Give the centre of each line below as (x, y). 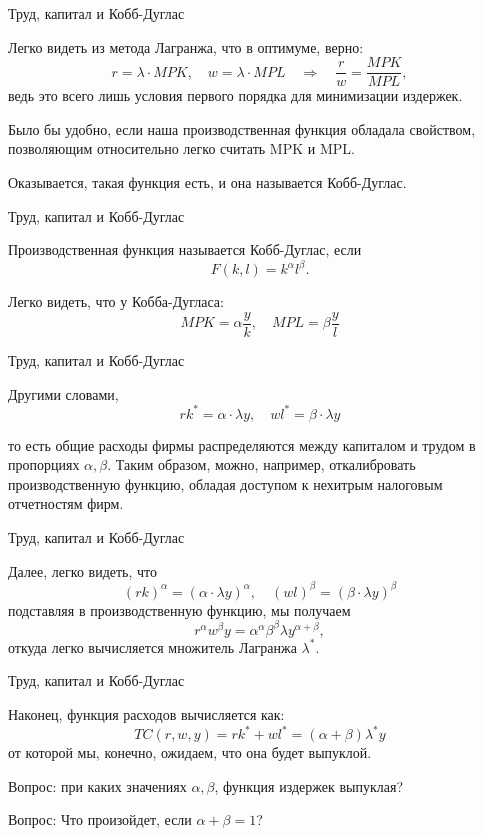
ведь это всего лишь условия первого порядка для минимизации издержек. (235, 95)
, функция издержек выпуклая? (309, 785)
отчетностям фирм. (66, 503)
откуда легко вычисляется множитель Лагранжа (152, 646)
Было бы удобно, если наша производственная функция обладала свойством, (242, 128)
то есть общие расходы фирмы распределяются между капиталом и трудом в (242, 444)
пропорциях (44, 464)
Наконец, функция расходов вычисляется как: (146, 714)
